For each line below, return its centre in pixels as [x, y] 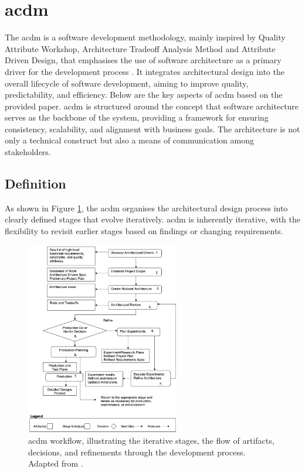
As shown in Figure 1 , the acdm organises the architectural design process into [146, 208]
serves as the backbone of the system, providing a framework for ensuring [137, 117]
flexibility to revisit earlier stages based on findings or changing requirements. [144, 231]
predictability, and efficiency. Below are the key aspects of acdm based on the [144, 95]
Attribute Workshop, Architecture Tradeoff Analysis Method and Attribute [140, 48]
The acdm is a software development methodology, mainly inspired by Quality [145, 37]
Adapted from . [56, 463]
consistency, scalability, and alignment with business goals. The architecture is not [152, 128]
